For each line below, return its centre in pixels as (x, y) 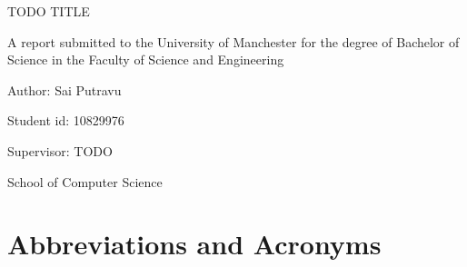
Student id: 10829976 (66, 120)
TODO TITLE (49, 11)
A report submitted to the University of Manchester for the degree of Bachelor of (233, 41)
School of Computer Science (85, 181)
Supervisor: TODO (60, 150)
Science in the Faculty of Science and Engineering (146, 59)
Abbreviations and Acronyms (194, 244)
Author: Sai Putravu (65, 89)
